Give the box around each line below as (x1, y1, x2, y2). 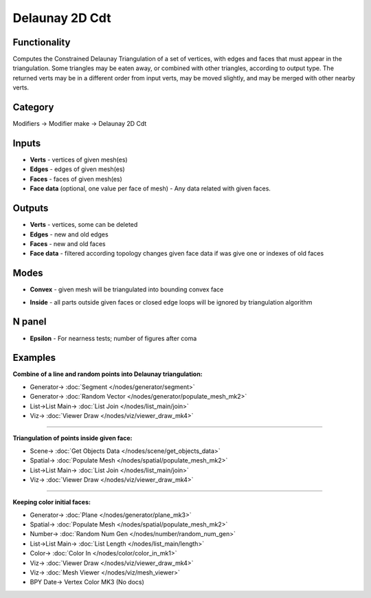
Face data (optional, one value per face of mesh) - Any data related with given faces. (30, 184, 271, 192)
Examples (12, 352, 56, 364)
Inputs (12, 137, 41, 149)
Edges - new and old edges (30, 230, 109, 239)
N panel (12, 316, 47, 328)
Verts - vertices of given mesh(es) (30, 155, 128, 164)
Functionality (12, 36, 71, 48)
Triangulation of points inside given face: (12, 434, 133, 443)
